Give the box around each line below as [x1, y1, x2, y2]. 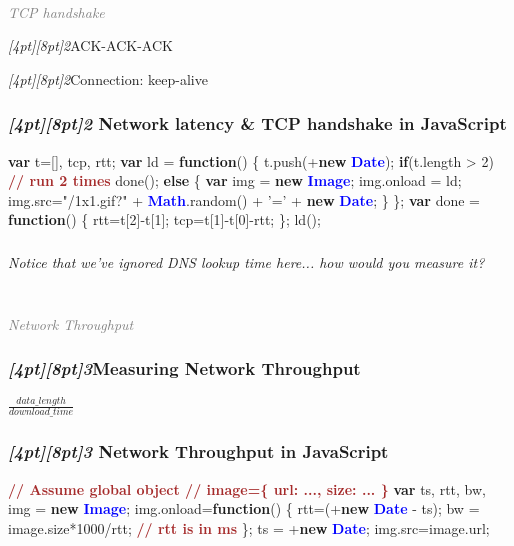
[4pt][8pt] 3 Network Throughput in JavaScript [8, 439, 389, 464]
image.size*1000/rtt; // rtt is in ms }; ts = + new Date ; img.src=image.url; [8, 517, 490, 538]
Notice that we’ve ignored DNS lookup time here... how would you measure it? [8, 251, 485, 272]
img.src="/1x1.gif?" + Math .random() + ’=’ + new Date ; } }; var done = [8, 189, 480, 210]
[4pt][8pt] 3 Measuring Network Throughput [8, 356, 361, 381]
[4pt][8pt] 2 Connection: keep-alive [8, 68, 208, 89]
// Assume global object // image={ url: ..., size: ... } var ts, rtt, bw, [8, 478, 486, 499]
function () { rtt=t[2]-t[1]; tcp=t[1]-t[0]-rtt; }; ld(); [8, 209, 321, 230]
